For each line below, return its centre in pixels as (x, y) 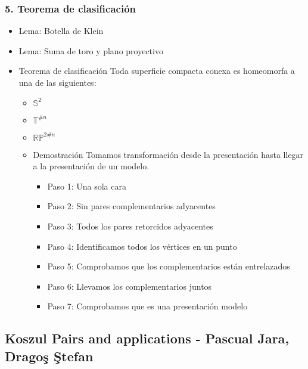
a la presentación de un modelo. (91, 166)
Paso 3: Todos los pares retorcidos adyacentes (130, 226)
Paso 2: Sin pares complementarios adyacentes (131, 206)
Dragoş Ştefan (49, 356)
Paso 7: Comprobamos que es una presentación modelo (147, 306)
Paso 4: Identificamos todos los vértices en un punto (142, 246)
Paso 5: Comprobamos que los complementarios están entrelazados (169, 266)
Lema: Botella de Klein (61, 31)
